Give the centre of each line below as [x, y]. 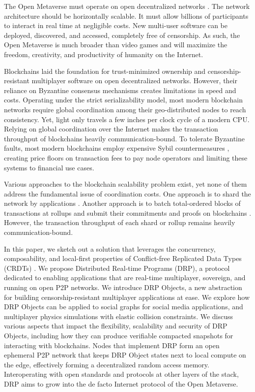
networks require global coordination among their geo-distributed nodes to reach [125, 109]
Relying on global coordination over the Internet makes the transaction [111, 129]
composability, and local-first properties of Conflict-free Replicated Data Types [123, 258]
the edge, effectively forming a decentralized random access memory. [107, 364]
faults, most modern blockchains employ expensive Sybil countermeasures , [117, 148]
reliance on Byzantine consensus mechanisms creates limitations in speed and [120, 90]
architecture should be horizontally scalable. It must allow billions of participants [126, 16]
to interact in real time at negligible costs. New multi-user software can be [116, 25]
